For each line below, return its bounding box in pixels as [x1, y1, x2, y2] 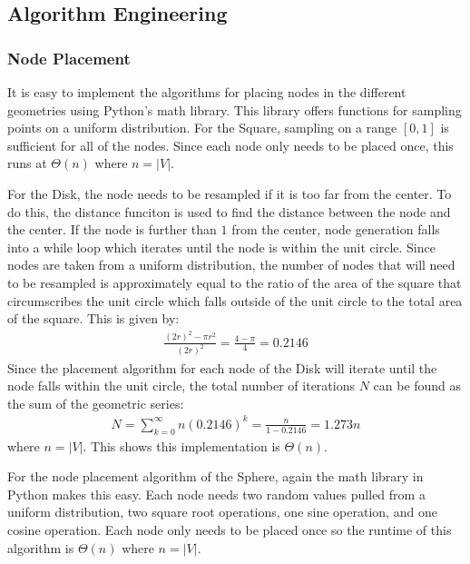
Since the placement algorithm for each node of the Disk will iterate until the [7, 358, 437, 377]
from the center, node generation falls [231, 220, 440, 239]
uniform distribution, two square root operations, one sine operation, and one [7, 502, 437, 521]
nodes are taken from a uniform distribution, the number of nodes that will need [7, 255, 455, 274]
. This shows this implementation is [83, 436, 280, 455]
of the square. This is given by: [7, 309, 180, 328]
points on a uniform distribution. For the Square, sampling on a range [7, 118, 397, 137]
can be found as [373, 376, 462, 395]
